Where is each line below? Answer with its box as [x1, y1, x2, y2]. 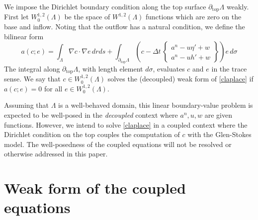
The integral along [4, 63, 60, 73]
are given [204, 109, 232, 120]
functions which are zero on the [145, 11, 242, 22]
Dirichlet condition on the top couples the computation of [4, 129, 180, 140]
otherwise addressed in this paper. [4, 148, 108, 159]
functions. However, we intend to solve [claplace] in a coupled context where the [4, 119, 248, 130]
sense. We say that [4, 73, 61, 84]
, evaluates [153, 63, 185, 73]
